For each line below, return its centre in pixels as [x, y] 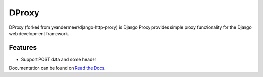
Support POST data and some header [59, 59]
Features [23, 48]
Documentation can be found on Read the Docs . [57, 68]
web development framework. [39, 33]
